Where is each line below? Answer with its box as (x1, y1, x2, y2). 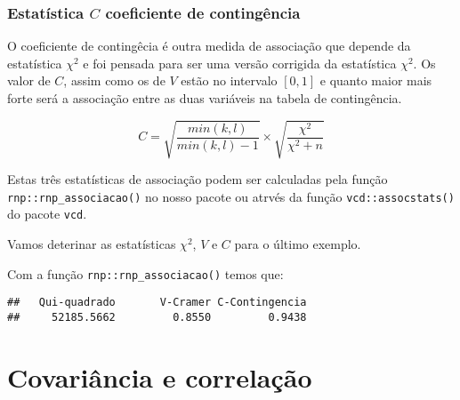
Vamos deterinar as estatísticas (7, 235, 176, 253)
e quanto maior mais (319, 71, 432, 90)
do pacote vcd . (7, 204, 87, 223)
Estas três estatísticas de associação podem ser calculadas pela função (7, 170, 388, 188)
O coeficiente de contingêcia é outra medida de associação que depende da (7, 36, 411, 55)
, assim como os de (63, 71, 165, 90)
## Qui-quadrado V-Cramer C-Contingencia (7, 296, 307, 309)
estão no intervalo (181, 71, 278, 90)
